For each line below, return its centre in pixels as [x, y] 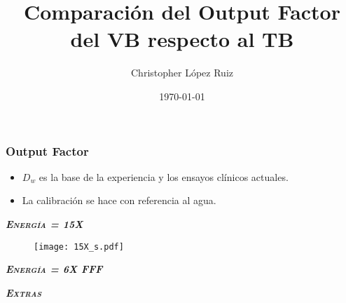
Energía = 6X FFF [54, 269]
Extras [23, 292]
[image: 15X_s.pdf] [79, 247]
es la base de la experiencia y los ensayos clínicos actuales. [164, 176]
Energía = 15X [44, 223]
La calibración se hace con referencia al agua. [119, 200]
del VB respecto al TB [182, 39]
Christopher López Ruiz [182, 73]
